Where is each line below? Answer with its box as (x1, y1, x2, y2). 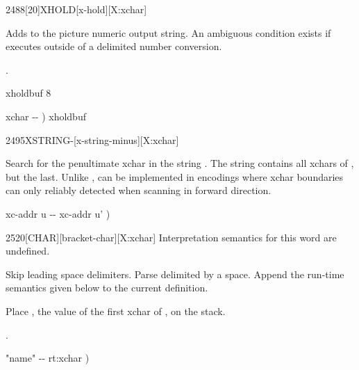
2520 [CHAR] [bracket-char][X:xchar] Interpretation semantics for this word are (6, 230, 337, 244)
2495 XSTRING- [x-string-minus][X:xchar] (6, 132, 179, 147)
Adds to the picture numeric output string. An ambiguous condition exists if (6, 25, 331, 40)
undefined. (6, 243, 50, 258)
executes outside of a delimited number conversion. (6, 39, 222, 54)
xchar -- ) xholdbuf (6, 108, 86, 123)
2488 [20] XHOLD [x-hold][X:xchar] (6, 2, 147, 16)
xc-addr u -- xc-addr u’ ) (6, 206, 110, 220)
